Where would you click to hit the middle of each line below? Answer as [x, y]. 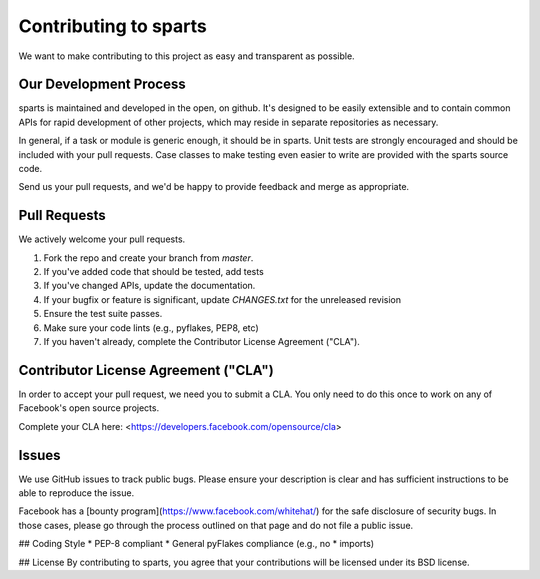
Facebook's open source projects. [89, 408]
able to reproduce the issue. [76, 493]
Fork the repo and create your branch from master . [148, 257]
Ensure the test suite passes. [103, 314]
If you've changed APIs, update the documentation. [149, 286]
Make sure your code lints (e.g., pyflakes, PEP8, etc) [151, 327]
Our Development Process [102, 84]
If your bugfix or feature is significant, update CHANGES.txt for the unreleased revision [222, 299]
